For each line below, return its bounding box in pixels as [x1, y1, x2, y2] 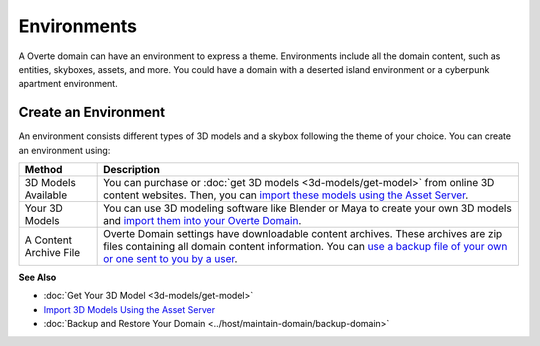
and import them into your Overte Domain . [103, 214, 302, 228]
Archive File [24, 246, 81, 260]
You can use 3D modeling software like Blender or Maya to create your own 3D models [103, 201, 512, 215]
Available [24, 188, 68, 202]
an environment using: [18, 144, 111, 156]
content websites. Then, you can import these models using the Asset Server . [103, 188, 469, 202]
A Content [24, 233, 73, 247]
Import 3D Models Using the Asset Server [43, 303, 215, 315]
